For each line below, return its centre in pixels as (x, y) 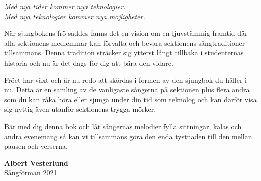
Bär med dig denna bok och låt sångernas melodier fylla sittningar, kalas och (123, 126)
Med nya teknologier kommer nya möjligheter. (75, 16)
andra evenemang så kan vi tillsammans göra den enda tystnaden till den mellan (128, 136)
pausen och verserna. (36, 146)
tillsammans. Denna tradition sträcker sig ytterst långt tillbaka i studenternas (124, 53)
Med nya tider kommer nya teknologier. (65, 6)
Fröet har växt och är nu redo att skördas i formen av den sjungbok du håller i (125, 79)
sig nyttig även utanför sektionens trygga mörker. (80, 109)
